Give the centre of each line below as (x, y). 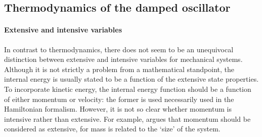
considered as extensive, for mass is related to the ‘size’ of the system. (112, 129)
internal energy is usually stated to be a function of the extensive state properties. (132, 79)
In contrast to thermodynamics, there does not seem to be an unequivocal (119, 49)
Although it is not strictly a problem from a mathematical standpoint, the (119, 69)
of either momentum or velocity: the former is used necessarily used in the (119, 99)
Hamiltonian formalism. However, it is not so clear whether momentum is (118, 109)
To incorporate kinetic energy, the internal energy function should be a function (128, 89)
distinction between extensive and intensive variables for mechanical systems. (123, 59)
